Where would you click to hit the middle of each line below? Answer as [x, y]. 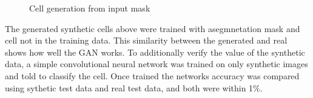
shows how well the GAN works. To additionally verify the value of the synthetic [155, 52]
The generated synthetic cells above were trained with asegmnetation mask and [153, 28]
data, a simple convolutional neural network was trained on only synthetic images [156, 64]
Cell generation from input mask [90, 8]
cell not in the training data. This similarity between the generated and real [146, 40]
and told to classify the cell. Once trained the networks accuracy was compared [152, 75]
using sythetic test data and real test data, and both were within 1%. [134, 87]
